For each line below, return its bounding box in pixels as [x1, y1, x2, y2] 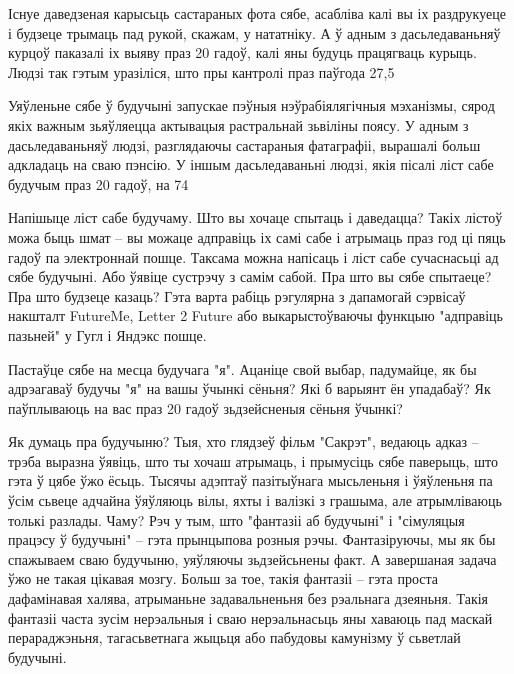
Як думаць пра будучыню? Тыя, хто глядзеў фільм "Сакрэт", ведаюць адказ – [8, 431, 479, 452]
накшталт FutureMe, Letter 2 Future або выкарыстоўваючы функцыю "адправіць [8, 305, 503, 326]
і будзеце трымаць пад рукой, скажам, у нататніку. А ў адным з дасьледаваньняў [8, 22, 501, 43]
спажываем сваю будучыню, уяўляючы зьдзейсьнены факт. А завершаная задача [8, 548, 497, 569]
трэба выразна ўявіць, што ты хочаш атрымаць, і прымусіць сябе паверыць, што [8, 450, 498, 471]
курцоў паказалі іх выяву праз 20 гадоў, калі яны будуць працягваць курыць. [8, 42, 477, 63]
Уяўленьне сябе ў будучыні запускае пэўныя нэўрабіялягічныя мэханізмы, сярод [8, 95, 495, 116]
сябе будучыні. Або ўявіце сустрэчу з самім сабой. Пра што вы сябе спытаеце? [8, 266, 492, 287]
